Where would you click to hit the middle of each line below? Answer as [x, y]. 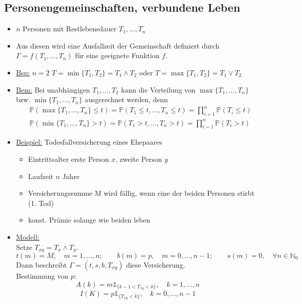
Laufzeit [41, 176]
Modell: [28, 236]
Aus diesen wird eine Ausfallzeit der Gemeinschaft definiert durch [118, 45]
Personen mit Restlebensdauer [69, 29]
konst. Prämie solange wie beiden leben [89, 220]
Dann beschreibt [42, 265]
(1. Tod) [41, 203]
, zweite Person [139, 159]
